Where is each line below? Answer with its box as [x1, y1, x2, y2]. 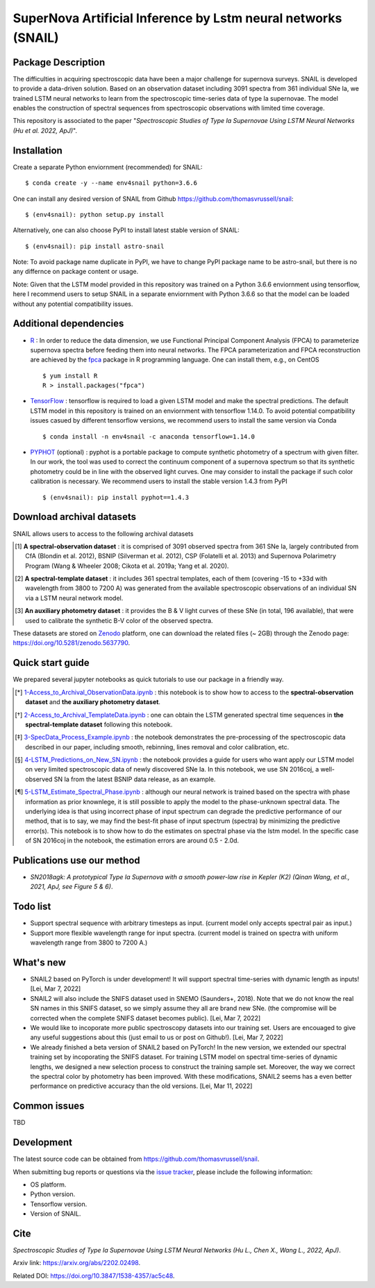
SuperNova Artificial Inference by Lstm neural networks [12, 10, 342, 26]
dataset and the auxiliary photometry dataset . [25, 698, 161, 706]
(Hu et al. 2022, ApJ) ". [12, 126, 78, 135]
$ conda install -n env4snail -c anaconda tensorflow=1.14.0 [42, 432, 255, 441]
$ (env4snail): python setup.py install [25, 211, 165, 218]
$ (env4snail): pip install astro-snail [25, 242, 165, 250]
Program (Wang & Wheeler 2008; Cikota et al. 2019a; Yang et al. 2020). [25, 562, 229, 570]
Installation [12, 145, 62, 156]
